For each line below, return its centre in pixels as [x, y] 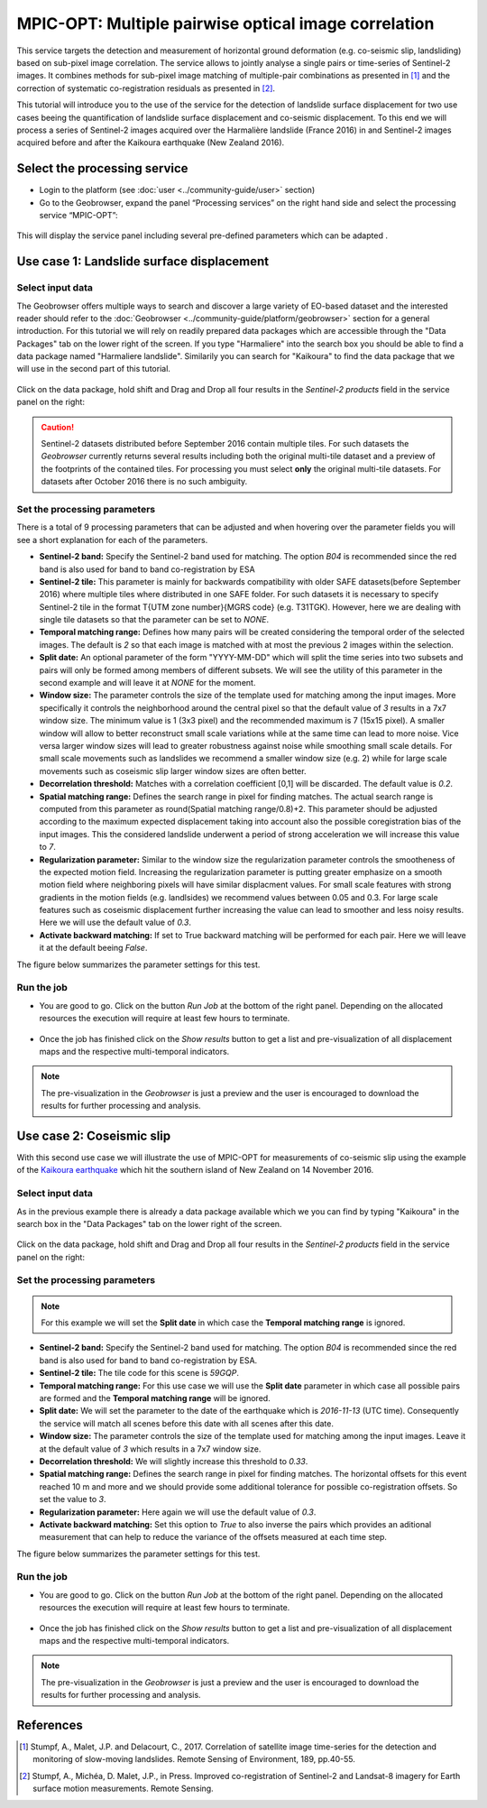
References [50, 1725]
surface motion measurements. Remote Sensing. [123, 1789]
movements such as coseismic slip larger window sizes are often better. [173, 770]
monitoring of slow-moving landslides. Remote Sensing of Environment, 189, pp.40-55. [194, 1759]
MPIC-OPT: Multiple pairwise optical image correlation [225, 23]
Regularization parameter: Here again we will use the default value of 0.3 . [178, 1512]
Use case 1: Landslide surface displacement [143, 262]
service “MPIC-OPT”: [78, 215]
